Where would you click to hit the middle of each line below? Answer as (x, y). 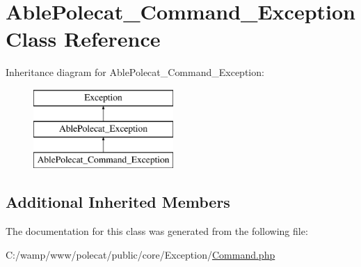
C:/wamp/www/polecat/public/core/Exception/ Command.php (141, 254)
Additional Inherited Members (118, 202)
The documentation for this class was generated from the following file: (157, 231)
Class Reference (83, 39)
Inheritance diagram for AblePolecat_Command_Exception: (135, 72)
